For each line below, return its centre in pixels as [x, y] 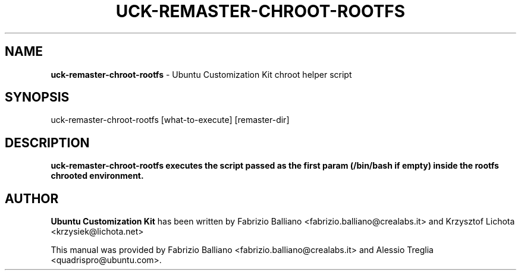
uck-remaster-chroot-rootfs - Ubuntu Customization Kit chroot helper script [201, 74]
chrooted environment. [97, 176]
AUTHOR [32, 198]
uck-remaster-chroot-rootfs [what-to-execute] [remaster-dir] [170, 120]
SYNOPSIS [37, 97]
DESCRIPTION [47, 143]
